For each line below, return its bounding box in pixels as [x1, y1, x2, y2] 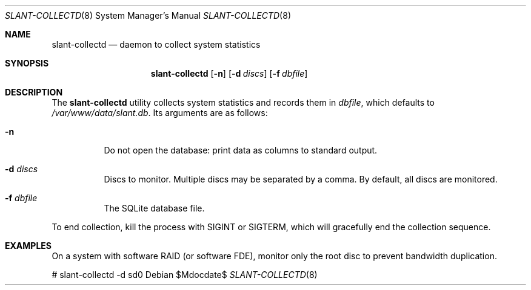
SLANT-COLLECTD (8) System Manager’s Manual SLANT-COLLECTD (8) [5, 10, 291, 21]
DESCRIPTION [5, 87, 63, 97]
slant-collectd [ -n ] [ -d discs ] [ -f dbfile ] [150, 68, 308, 79]
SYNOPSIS [5, 58, 49, 68]
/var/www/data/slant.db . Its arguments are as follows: [52, 108, 268, 118]
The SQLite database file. [104, 203, 205, 213]
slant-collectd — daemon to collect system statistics [52, 39, 261, 50]
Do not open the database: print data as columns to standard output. [104, 145, 378, 155]
